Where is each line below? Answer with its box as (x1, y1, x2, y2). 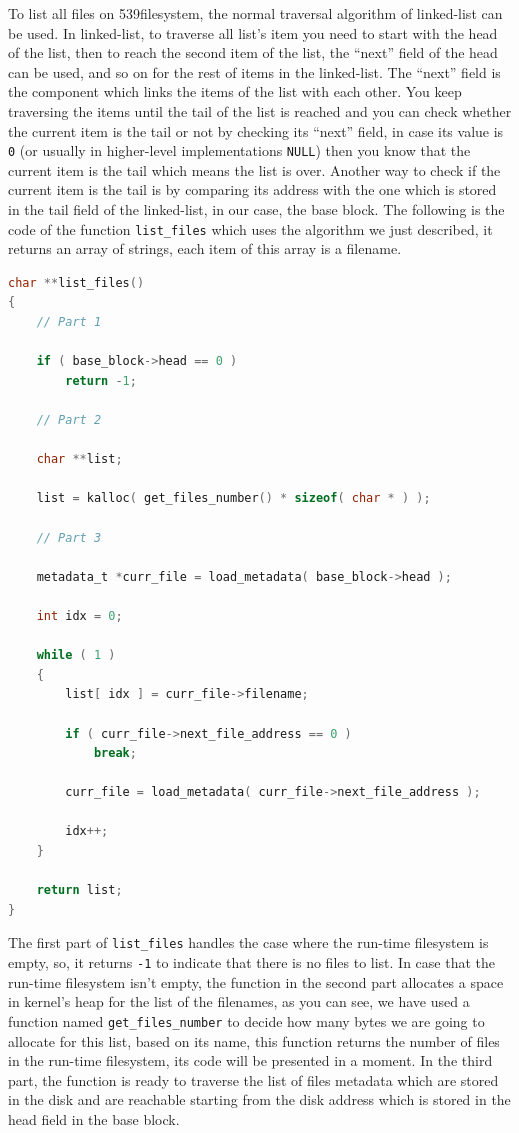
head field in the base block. (8, 1108, 180, 1129)
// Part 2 (36, 413, 102, 427)
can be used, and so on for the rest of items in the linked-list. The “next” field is (8, 61, 501, 82)
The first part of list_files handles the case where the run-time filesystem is (8, 932, 489, 953)
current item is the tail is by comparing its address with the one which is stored (8, 179, 497, 200)
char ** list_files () (8, 275, 145, 290)
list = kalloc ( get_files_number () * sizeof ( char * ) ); (36, 491, 431, 506)
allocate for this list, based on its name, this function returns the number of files (8, 1030, 500, 1051)
